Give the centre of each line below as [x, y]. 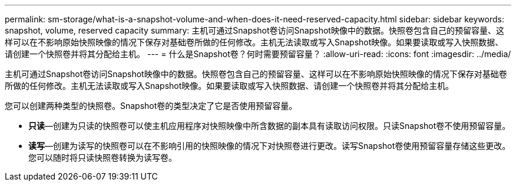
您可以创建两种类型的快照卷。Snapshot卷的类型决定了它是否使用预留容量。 [151, 106]
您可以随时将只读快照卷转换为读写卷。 [102, 157]
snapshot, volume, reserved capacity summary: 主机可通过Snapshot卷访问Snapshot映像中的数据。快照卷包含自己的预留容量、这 [254, 30]
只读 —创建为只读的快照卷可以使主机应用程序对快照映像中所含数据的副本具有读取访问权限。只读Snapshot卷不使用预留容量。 [269, 126]
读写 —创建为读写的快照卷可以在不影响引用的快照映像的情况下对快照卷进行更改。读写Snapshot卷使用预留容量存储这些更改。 [269, 146]
